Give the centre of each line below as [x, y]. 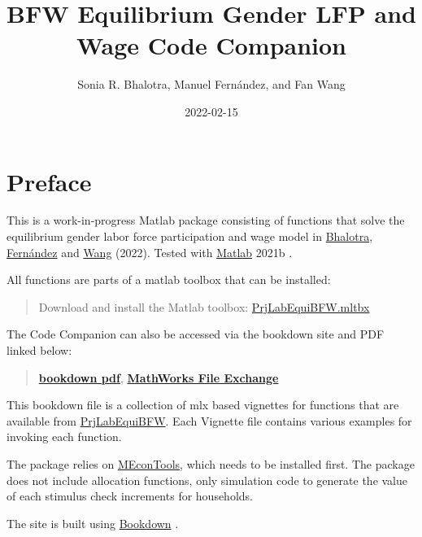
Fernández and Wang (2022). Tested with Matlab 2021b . [150, 252]
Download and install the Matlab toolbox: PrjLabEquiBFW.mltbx [204, 306]
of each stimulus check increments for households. [130, 496]
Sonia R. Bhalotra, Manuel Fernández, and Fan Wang [211, 84]
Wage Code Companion [211, 45]
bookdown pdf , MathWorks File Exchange [159, 377]
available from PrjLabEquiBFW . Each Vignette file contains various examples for [209, 420]
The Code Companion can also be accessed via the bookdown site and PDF [196, 334]
